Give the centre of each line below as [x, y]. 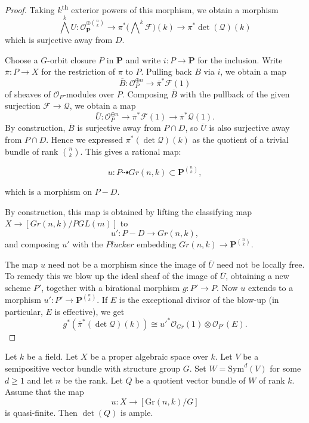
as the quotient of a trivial [240, 140]
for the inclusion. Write [240, 59]
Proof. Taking [30, 9]
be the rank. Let [93, 380]
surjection [23, 105]
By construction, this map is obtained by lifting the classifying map [129, 211]
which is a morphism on [49, 191]
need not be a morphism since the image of [127, 264]
